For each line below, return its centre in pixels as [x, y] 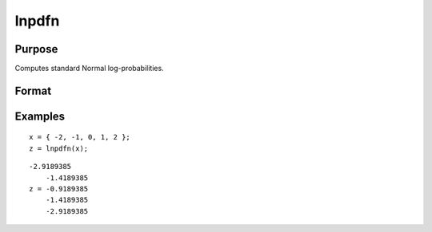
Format [33, 90]
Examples [40, 116]
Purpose [36, 49]
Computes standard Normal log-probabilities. [89, 69]
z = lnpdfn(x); [59, 148]
